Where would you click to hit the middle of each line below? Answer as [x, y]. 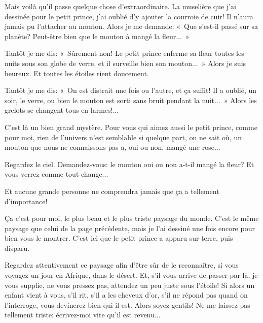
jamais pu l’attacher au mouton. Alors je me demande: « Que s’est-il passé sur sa [131, 26]
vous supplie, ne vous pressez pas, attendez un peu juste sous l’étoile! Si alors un [130, 285]
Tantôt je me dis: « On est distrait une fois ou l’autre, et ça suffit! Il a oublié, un [131, 90]
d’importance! [26, 201]
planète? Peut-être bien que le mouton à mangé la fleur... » [97, 36]
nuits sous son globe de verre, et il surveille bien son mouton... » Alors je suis [125, 63]
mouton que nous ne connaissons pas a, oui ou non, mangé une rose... [112, 147]
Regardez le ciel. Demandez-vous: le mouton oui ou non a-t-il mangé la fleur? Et [129, 164]
